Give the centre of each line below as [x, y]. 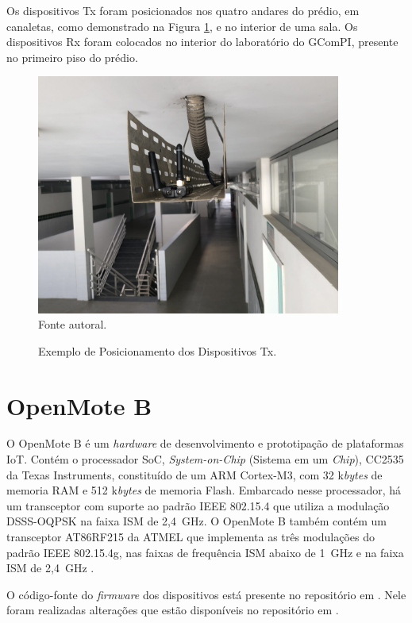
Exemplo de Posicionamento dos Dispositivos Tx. [158, 350]
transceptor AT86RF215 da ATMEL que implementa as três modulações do [191, 537]
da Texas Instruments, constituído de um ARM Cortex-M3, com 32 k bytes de [194, 474]
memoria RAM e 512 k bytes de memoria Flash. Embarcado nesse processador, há [204, 490]
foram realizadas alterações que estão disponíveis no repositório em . [173, 610]
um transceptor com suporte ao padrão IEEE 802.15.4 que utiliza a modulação [198, 505]
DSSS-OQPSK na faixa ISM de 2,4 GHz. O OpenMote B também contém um [197, 521]
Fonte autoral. [73, 324]
